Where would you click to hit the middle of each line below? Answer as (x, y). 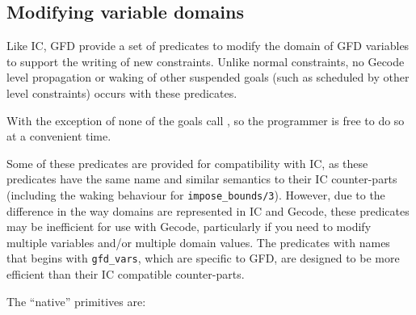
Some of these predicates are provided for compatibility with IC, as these (187, 163)
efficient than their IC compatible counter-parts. (126, 274)
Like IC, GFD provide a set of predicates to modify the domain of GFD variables (208, 46)
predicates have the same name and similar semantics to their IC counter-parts (202, 179)
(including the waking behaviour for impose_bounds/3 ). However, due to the (196, 194)
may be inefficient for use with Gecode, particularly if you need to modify (189, 227)
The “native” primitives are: (76, 301)
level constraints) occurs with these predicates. (122, 92)
